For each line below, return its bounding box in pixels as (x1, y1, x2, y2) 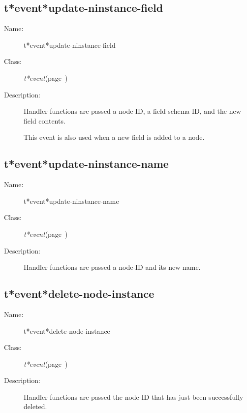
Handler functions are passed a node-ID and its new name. (24, 262, 201, 272)
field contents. (24, 115, 65, 126)
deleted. (24, 401, 47, 412)
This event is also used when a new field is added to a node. (24, 132, 205, 142)
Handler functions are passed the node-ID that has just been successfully (24, 391, 244, 402)
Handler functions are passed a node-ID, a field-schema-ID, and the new (24, 106, 241, 116)
